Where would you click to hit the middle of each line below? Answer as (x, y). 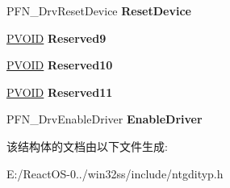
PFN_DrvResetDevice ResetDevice (99, 10)
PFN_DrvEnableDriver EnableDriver (105, 119)
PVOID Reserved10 (60, 65)
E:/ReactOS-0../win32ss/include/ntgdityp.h (115, 173)
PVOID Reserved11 (60, 92)
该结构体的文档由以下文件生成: (87, 146)
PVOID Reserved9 (56, 38)
